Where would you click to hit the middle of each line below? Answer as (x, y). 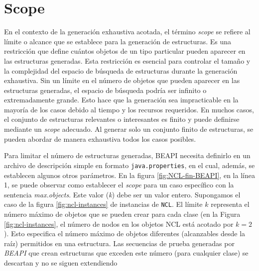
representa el (230, 204)
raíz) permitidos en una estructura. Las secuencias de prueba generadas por (119, 243)
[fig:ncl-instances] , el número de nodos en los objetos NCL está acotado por (119, 224)
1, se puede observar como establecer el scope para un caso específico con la (119, 185)
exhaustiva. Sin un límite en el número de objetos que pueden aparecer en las (122, 80)
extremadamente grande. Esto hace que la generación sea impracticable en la (121, 100)
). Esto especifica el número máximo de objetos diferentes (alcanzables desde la (125, 233)
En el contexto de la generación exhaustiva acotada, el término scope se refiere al (127, 32)
